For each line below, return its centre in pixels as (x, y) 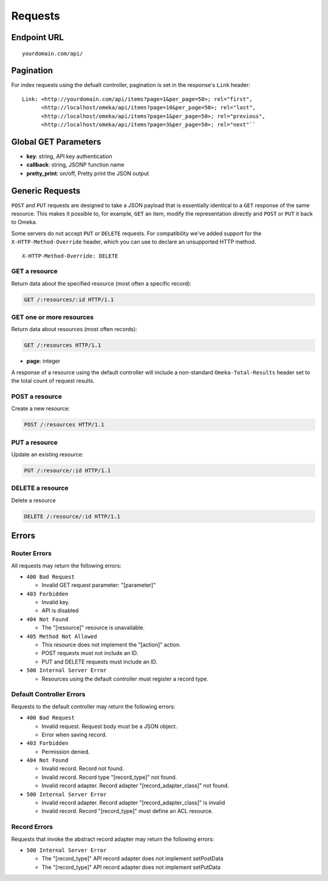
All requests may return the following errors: (66, 566)
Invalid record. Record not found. (83, 769)
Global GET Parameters (56, 142)
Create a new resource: (40, 409)
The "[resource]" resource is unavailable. (93, 628)
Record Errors (32, 827)
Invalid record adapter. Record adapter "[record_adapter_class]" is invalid (133, 803)
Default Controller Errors (48, 694)
